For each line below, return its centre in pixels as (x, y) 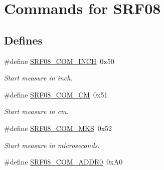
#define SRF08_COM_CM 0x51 (56, 94)
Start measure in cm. (36, 111)
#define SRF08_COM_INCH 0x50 (59, 61)
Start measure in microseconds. (52, 145)
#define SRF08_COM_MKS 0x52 (58, 128)
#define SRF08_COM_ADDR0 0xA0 (63, 162)
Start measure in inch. (38, 78)
